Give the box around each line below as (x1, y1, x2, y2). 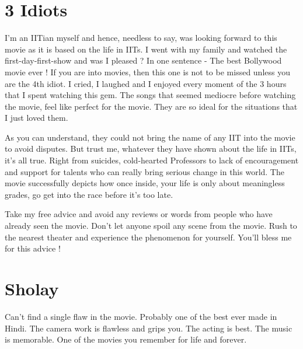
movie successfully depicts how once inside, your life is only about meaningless (5, 177, 285, 189)
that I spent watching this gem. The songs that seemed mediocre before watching (5, 89, 296, 101)
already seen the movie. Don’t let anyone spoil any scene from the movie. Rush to (5, 219, 297, 232)
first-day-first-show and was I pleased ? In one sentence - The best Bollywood (5, 54, 282, 67)
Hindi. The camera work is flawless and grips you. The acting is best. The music (5, 322, 292, 334)
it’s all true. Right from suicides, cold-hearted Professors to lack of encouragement (5, 154, 299, 166)
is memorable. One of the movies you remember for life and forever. (5, 333, 247, 345)
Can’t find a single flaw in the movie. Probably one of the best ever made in (5, 310, 277, 322)
